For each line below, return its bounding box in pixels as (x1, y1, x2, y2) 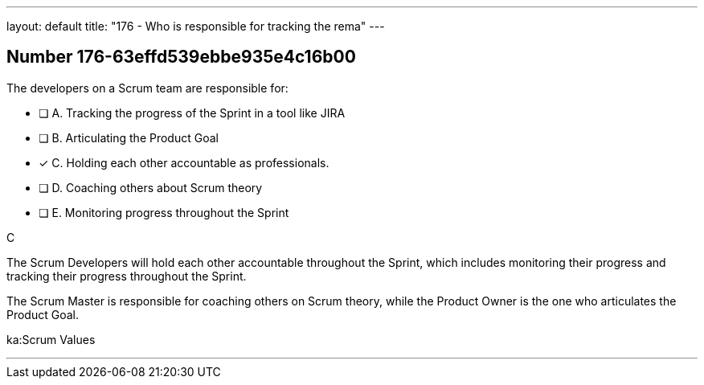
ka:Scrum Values (6, 332, 96, 346)
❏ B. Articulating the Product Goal (39, 130, 219, 145)
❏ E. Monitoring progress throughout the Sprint (39, 205, 289, 219)
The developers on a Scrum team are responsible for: (6, 80, 289, 95)
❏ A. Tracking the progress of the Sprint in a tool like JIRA (39, 105, 346, 120)
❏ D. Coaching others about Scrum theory (39, 180, 263, 195)
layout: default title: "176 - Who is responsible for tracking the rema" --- (6, 19, 385, 33)
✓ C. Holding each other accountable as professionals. (39, 155, 329, 170)
